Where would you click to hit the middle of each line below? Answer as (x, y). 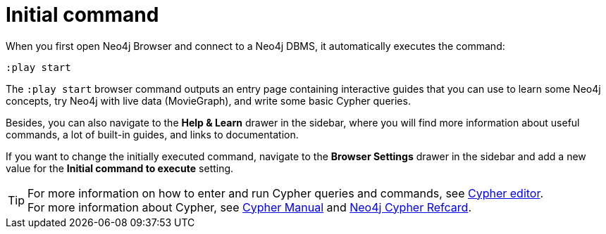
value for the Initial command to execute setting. (120, 168)
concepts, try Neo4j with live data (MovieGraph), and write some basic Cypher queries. (208, 100)
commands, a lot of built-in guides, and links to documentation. (152, 134)
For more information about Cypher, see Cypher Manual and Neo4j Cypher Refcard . (249, 207)
